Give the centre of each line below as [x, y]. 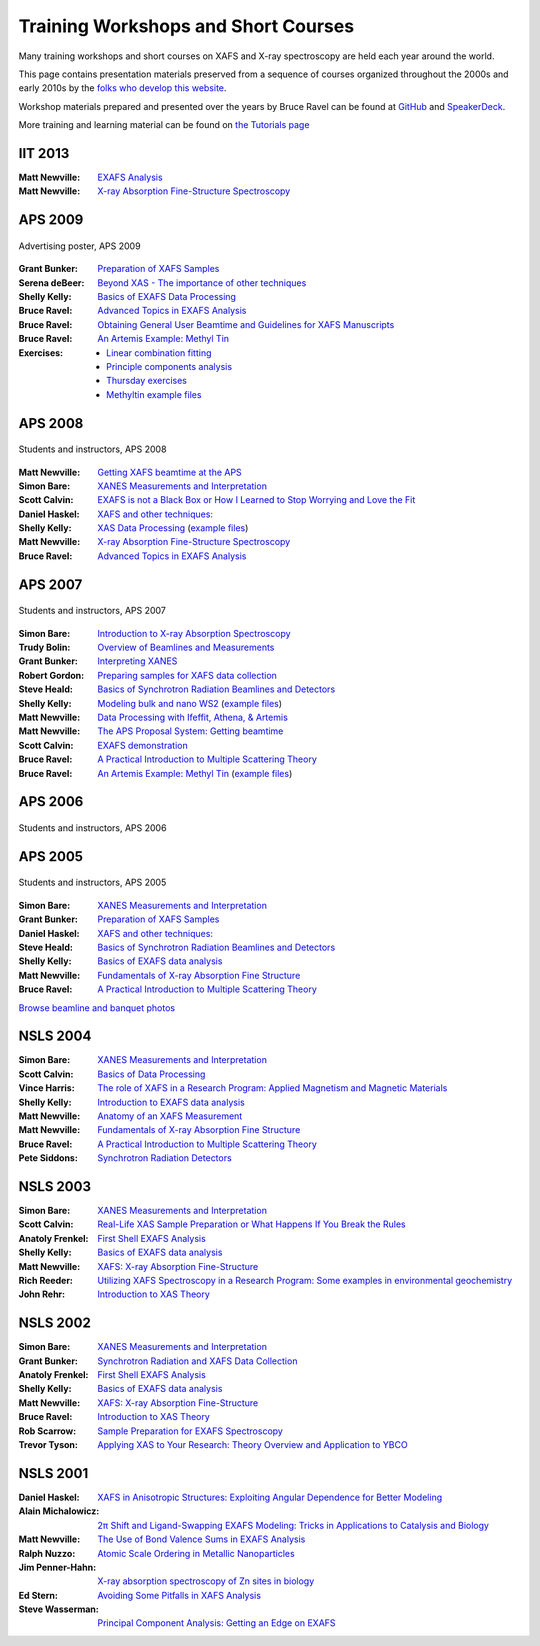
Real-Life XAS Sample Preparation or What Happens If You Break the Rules [252, 1224]
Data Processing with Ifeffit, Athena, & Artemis [193, 717]
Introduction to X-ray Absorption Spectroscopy [194, 633]
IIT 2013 [44, 153]
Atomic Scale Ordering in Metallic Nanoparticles [196, 1553]
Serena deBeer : [51, 282]
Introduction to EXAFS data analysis [171, 1102]
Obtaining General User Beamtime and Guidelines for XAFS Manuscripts [246, 324]
